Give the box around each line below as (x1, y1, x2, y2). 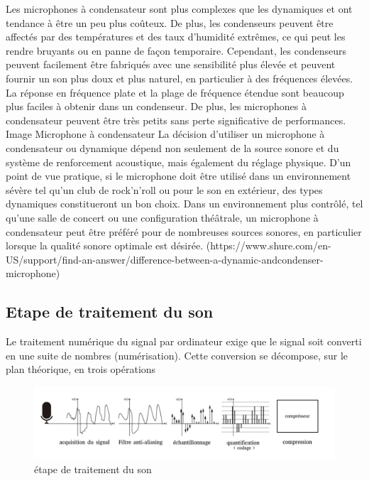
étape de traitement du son (34, 461, 152, 476)
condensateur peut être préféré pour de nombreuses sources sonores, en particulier (6, 224, 362, 239)
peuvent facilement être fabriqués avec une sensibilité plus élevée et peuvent (6, 57, 336, 72)
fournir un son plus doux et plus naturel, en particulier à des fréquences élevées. (6, 70, 353, 85)
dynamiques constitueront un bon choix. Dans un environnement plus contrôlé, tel (6, 196, 363, 211)
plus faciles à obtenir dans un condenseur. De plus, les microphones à (6, 99, 307, 114)
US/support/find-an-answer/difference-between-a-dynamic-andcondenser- (6, 252, 324, 266)
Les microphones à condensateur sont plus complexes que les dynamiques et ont (6, 1, 353, 16)
